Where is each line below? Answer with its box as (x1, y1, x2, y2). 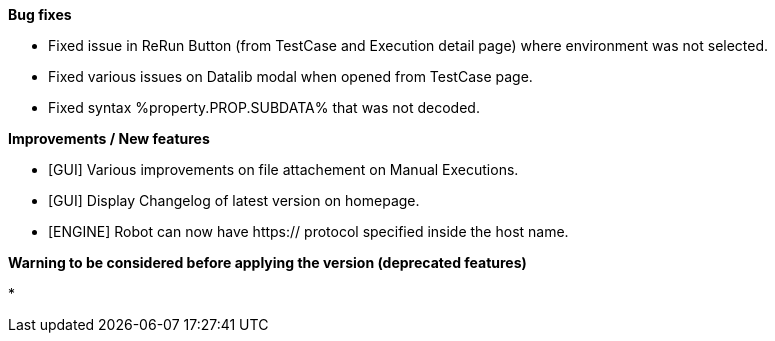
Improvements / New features (8, 130, 210, 147)
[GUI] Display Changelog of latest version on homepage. (48, 192, 420, 209)
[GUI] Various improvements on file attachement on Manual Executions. (48, 161, 519, 178)
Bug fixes (8, 6, 72, 23)
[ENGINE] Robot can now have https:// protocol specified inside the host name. (48, 223, 569, 240)
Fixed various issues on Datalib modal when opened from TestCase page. (48, 68, 533, 85)
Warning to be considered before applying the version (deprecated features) (8, 254, 527, 271)
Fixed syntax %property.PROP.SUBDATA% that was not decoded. (48, 99, 480, 116)
